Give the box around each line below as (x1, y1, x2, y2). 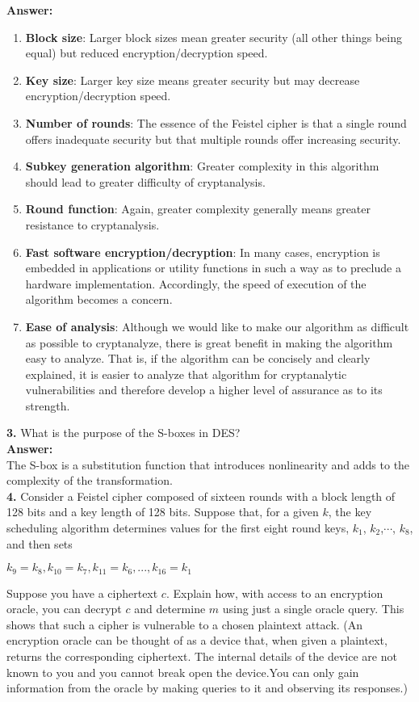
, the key (328, 503, 372, 520)
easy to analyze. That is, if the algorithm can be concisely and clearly (25, 350, 371, 367)
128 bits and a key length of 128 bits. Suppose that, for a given (6, 503, 319, 520)
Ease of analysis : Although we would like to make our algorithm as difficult (25, 317, 409, 334)
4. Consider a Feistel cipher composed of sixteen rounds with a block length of (6, 487, 396, 504)
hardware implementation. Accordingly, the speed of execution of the (25, 275, 367, 292)
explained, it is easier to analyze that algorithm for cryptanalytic (25, 365, 347, 382)
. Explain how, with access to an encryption (166, 584, 383, 601)
